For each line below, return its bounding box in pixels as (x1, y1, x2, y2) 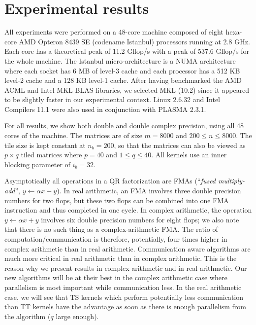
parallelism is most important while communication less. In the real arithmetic (4, 282, 242, 292)
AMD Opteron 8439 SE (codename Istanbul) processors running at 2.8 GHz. (19, 36, 250, 46)
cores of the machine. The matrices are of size (4, 130, 142, 141)
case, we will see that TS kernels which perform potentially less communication (4, 291, 244, 302)
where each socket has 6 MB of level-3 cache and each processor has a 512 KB (4, 65, 240, 75)
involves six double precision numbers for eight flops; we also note (41, 214, 239, 224)
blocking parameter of (4, 159, 70, 169)
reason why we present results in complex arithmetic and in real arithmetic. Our (4, 262, 247, 273)
